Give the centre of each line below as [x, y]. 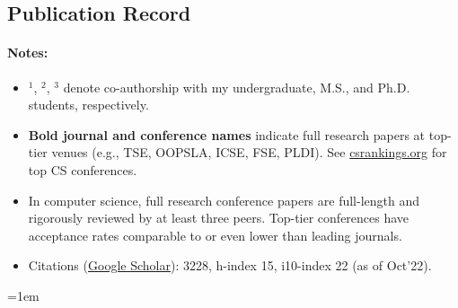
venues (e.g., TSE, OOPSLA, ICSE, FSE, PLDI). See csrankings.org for [249, 152]
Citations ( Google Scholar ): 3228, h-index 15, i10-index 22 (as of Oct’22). [230, 265]
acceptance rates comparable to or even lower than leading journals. [215, 235]
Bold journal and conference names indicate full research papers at [227, 134]
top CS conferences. [83, 169]
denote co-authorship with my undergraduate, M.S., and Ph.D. [237, 87]
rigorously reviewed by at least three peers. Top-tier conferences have [219, 218]
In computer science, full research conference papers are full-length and [224, 200]
